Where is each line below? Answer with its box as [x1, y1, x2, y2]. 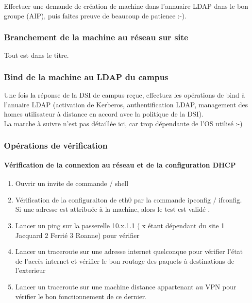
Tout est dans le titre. [4, 50, 69, 60]
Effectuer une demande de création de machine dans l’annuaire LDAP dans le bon [4, 1, 249, 11]
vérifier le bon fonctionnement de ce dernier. [15, 291, 147, 301]
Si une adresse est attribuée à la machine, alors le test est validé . [15, 204, 210, 214]
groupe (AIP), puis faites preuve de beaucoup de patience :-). [4, 10, 186, 20]
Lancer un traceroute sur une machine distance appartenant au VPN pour [15, 281, 236, 291]
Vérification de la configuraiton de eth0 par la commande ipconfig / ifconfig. [15, 194, 242, 204]
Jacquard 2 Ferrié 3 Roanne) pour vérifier [15, 230, 139, 240]
